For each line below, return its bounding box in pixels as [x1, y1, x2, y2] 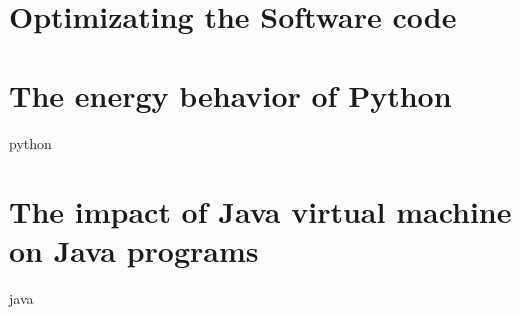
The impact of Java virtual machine [9, 191, 512, 232]
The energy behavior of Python [9, 74, 452, 115]
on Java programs [9, 230, 259, 271]
